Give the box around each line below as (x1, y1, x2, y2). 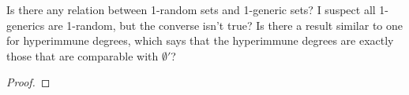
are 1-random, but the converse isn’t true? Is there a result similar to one (47, 16, 403, 33)
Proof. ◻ (6, 74, 51, 90)
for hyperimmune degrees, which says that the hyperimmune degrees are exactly (6, 32, 394, 49)
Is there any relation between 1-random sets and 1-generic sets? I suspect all (6, 2, 376, 17)
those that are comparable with (6, 47, 159, 64)
